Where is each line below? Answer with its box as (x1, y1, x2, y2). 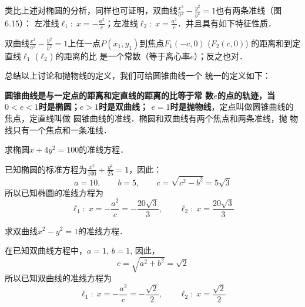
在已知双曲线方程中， (5, 244, 87, 257)
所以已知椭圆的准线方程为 (5, 186, 103, 198)
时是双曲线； (99, 100, 149, 113)
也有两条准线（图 (216, 4, 282, 16)
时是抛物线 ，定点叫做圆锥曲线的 (170, 100, 294, 113)
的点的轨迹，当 (217, 89, 275, 101)
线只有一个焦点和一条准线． (5, 123, 112, 136)
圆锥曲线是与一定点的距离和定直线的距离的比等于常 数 (5, 89, 214, 101)
